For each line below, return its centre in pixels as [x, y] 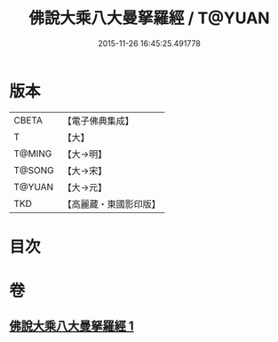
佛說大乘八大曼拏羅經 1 [72, 326]
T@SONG [34, 170]
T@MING [33, 154]
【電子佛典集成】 [99, 121]
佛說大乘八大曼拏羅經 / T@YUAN [149, 18]
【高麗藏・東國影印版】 [112, 203]
